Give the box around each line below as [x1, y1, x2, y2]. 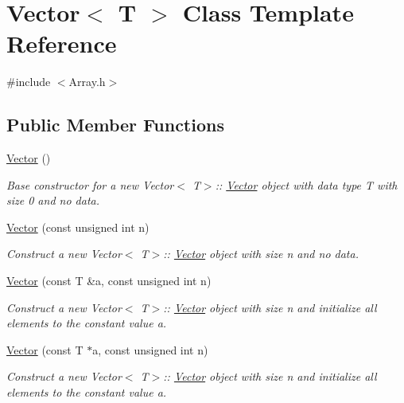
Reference [6, 27, 117, 60]
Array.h [68, 73, 106, 90]
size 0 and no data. [6, 192, 99, 209]
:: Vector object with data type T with [215, 176, 398, 193]
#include [6, 73, 51, 90]
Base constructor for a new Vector [6, 176, 174, 193]
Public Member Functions [6, 112, 224, 137]
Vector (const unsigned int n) [6, 218, 150, 235]
